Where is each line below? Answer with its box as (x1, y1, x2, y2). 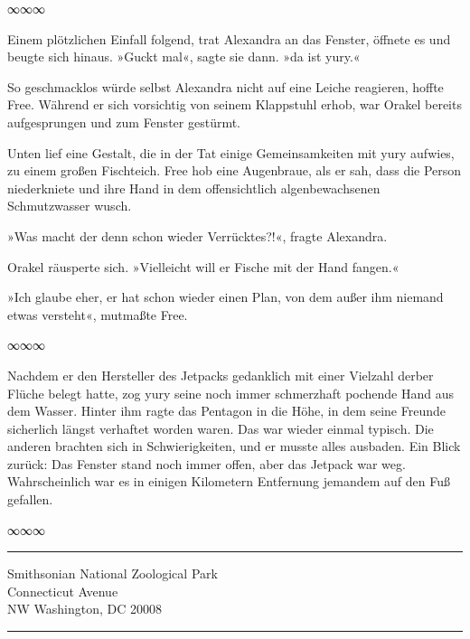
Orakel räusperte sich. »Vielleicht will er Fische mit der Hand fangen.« (7, 257, 399, 276)
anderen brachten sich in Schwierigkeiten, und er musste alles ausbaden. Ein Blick (7, 437, 461, 456)
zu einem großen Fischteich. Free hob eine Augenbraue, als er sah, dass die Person (7, 161, 462, 180)
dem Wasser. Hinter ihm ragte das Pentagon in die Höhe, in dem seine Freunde (7, 401, 446, 420)
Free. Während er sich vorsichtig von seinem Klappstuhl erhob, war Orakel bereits (7, 95, 462, 114)
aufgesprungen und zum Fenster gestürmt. (7, 112, 241, 131)
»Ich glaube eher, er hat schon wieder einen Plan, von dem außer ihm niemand (7, 287, 444, 306)
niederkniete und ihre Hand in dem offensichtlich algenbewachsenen (7, 178, 381, 197)
